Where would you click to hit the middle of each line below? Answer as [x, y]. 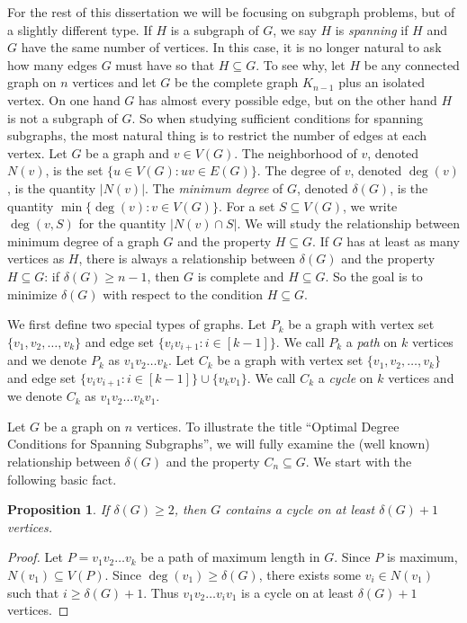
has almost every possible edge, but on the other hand [288, 99]
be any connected [412, 64]
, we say [295, 29]
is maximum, [422, 557]
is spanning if [372, 29]
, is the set [74, 170]
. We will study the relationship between [349, 223]
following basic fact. [62, 479]
